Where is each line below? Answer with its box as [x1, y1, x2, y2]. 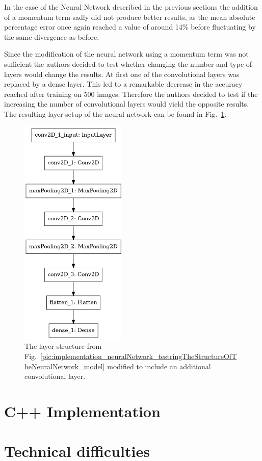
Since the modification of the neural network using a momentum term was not [4, 48, 249, 59]
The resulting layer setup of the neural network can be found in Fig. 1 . [4, 108, 227, 119]
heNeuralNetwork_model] [24, 361, 105, 371]
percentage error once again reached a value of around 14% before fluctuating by [4, 21, 256, 32]
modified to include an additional [107, 361, 211, 371]
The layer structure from [24, 341, 102, 351]
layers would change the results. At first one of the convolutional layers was [4, 68, 240, 79]
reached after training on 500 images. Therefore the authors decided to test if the [4, 88, 258, 99]
